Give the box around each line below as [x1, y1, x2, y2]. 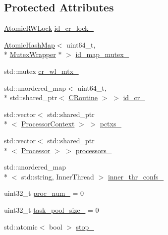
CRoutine [68, 92, 98, 103]
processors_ [75, 145, 112, 155]
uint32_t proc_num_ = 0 [4, 188, 84, 198]
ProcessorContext [21, 118, 75, 129]
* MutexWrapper [4, 49, 56, 59]
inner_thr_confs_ [108, 171, 164, 181]
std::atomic [4, 221, 38, 232]
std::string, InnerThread [21, 171, 94, 181]
